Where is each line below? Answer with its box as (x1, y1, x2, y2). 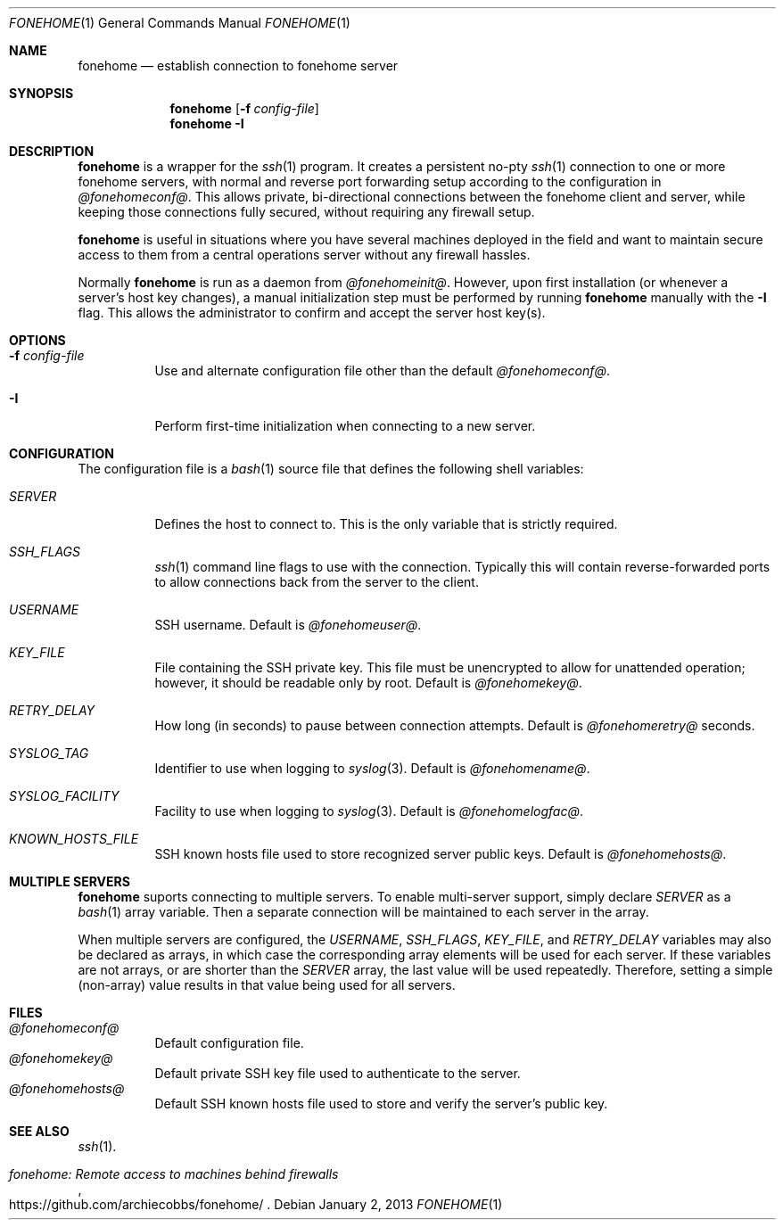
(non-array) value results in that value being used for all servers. (78, 977, 456, 992)
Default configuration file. (154, 1035, 304, 1050)
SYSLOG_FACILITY (9, 788, 120, 803)
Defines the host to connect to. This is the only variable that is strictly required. (154, 516, 618, 531)
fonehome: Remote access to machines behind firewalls (9, 1166, 339, 1182)
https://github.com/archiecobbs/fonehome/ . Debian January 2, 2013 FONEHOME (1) (9, 1197, 503, 1212)
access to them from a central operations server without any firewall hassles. (78, 247, 531, 262)
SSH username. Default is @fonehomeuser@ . (154, 617, 422, 632)
